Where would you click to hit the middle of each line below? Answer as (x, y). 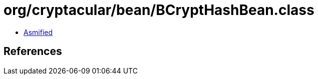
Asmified (38, 32)
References (33, 51)
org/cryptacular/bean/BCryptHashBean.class (159, 10)
